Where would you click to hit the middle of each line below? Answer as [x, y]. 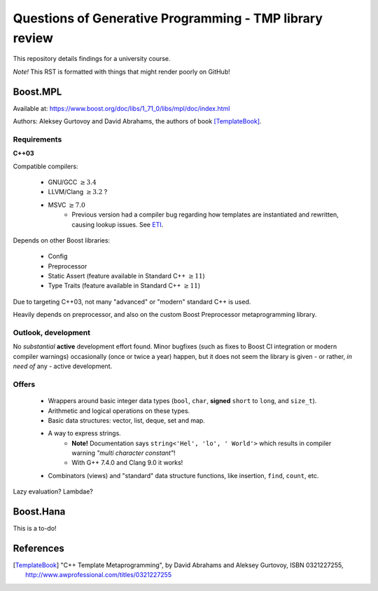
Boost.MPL [37, 91]
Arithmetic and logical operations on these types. [119, 411]
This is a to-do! [35, 529]
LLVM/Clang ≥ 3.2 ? [78, 192]
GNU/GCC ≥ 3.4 [72, 182]
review [33, 38]
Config [58, 257]
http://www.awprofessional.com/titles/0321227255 [98, 575]
